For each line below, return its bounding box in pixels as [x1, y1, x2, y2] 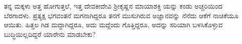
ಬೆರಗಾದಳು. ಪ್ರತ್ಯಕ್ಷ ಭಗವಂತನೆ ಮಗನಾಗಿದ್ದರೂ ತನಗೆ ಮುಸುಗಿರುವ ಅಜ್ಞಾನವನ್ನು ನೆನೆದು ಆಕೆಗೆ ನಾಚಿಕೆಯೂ [4, 10, 239, 20]
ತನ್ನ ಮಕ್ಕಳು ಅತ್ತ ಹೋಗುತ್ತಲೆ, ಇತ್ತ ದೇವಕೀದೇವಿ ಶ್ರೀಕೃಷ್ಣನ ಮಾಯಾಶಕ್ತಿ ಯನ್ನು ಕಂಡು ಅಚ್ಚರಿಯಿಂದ [4, 1, 223, 11]
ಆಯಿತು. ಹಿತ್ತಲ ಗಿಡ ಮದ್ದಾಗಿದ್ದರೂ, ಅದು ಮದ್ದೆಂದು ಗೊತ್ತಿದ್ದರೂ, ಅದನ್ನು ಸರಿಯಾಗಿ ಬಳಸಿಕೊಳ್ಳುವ [4, 20, 223, 30]
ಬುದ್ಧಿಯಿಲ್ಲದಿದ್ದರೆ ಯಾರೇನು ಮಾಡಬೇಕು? [4, 29, 96, 39]
